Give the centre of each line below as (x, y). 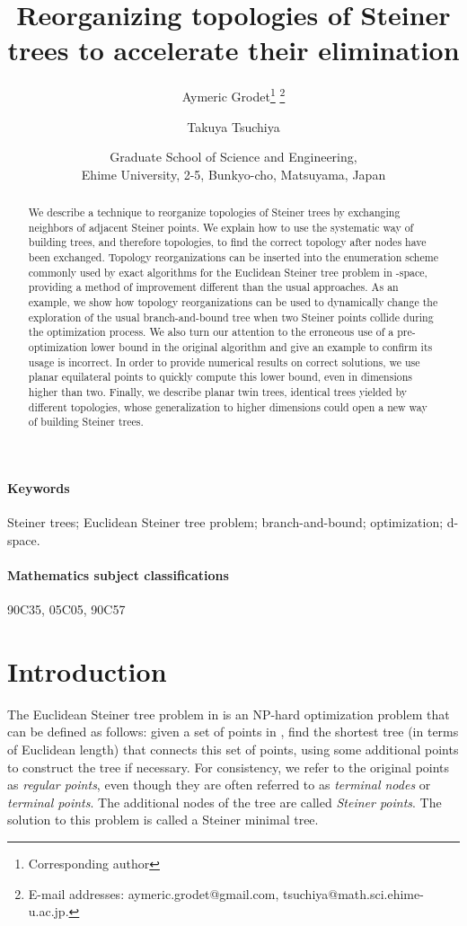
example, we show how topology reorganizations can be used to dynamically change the (233, 302)
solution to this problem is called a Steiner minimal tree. (163, 820)
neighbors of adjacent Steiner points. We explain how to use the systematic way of (221, 227)
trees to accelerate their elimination (233, 50)
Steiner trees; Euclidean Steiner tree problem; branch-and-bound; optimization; (225, 522)
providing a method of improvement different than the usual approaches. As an (213, 287)
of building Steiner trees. (86, 422)
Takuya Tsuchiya (233, 126)
